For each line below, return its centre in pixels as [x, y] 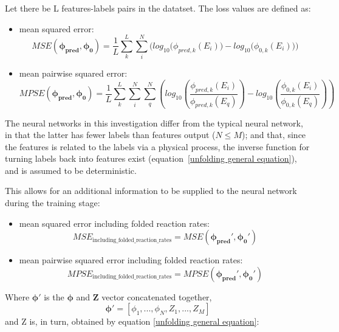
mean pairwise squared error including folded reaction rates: [131, 260]
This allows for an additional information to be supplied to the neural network [151, 191]
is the [54, 296]
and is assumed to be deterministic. [71, 170]
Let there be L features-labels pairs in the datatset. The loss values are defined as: [158, 8]
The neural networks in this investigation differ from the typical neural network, [154, 123]
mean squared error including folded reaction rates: [114, 223]
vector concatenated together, [157, 296]
